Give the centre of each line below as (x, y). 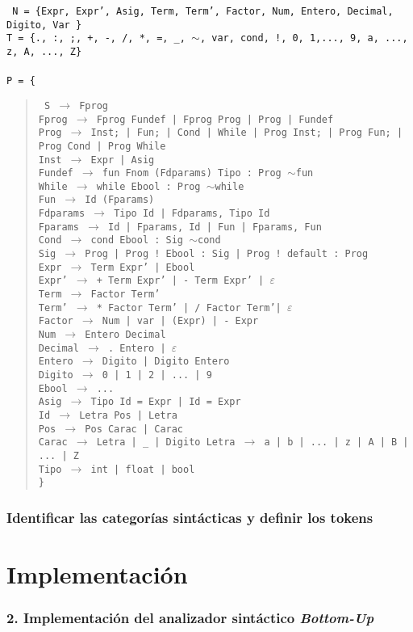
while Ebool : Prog (148, 186)
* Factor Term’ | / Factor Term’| (189, 308)
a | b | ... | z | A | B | (336, 442)
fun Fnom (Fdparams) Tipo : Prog (192, 173)
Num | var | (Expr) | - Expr (180, 321)
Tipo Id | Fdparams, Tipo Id (192, 214)
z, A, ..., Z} (44, 51)
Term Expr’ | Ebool (143, 267)
